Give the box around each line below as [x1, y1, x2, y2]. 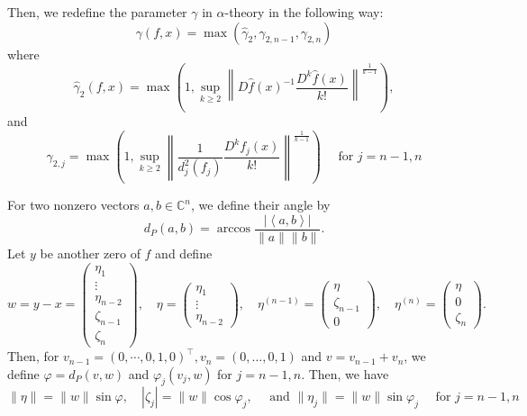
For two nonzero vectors [7, 195, 140, 214]
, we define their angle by [191, 195, 331, 214]
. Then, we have [301, 364, 389, 383]
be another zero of [40, 244, 141, 263]
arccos [216, 222, 251, 236]
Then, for [7, 347, 59, 366]
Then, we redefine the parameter [7, 3, 187, 21]
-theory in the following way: [224, 3, 384, 21]
